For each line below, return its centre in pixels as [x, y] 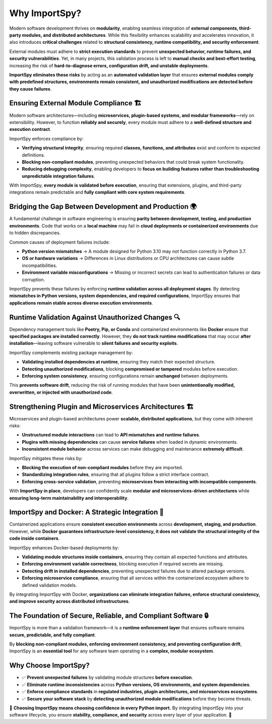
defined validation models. [49, 585]
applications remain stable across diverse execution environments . [81, 303]
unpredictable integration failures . [58, 176]
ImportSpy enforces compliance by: [46, 138]
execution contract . [30, 129]
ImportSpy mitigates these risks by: [46, 458]
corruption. [33, 279]
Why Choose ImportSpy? [50, 665]
